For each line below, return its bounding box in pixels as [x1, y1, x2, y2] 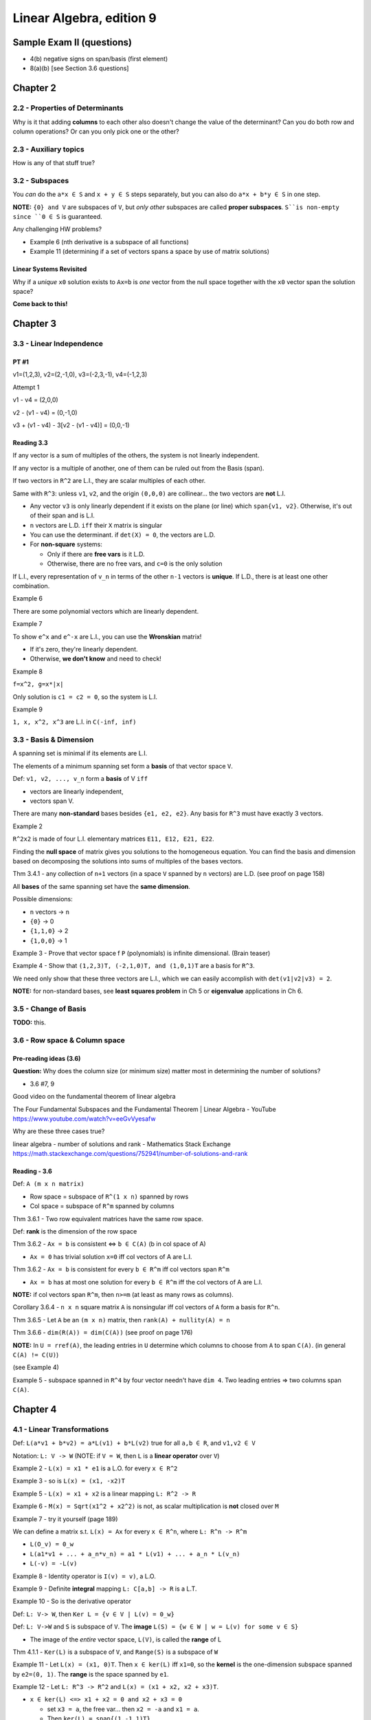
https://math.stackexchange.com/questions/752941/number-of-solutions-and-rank [12, 1150, 248, 1158]
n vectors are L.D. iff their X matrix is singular [30, 521, 163, 529]
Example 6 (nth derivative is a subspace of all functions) [30, 237, 189, 246]
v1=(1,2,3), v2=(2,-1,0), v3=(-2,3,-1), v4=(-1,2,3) [12, 370, 148, 378]
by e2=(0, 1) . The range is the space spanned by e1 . [12, 1670, 169, 1678]
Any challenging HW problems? [12, 225, 102, 233]
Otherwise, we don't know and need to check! [30, 654, 161, 663]
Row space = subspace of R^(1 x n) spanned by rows [30, 1192, 189, 1201]
